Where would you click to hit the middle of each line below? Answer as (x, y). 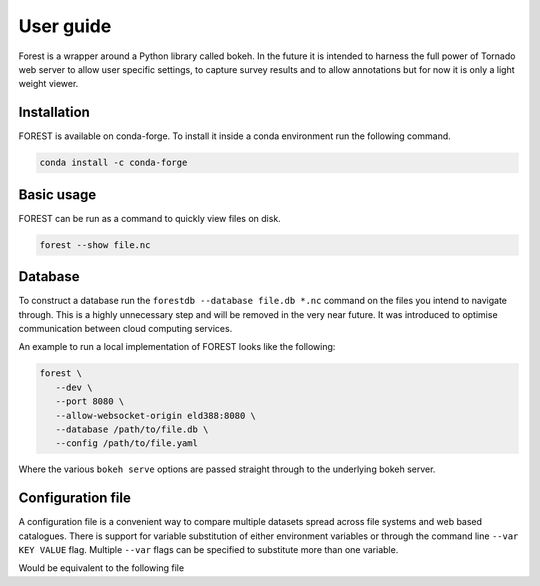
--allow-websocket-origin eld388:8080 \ (156, 415)
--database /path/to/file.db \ (132, 429)
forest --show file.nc (95, 244)
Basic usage (57, 194)
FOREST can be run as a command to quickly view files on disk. (150, 218)
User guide (65, 26)
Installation (54, 112)
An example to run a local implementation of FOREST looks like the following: (177, 347)
